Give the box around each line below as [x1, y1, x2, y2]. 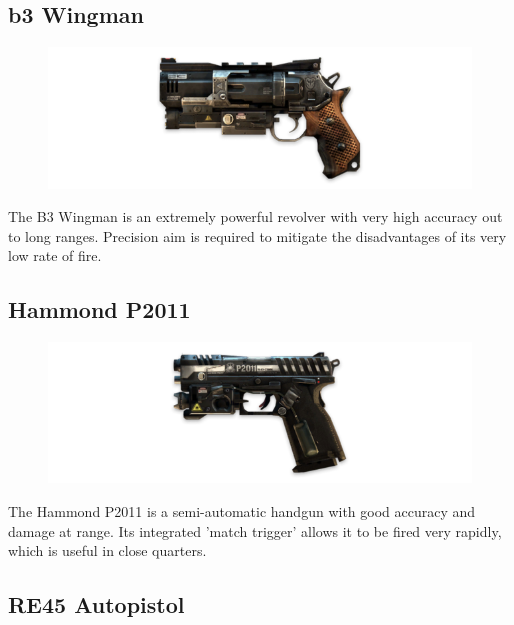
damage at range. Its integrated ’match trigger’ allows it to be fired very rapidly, [8, 520, 502, 541]
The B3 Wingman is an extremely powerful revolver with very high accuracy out [8, 206, 503, 227]
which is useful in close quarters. [8, 540, 207, 561]
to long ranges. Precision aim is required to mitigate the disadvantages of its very [8, 225, 507, 246]
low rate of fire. [8, 245, 102, 266]
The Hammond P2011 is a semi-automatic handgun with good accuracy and [8, 501, 476, 522]
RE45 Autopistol [8, 589, 185, 620]
